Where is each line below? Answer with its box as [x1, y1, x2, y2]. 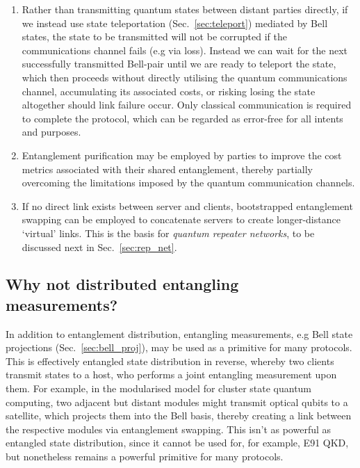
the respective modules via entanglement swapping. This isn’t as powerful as [6, 421, 332, 436]
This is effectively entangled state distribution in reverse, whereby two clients [6, 353, 334, 368]
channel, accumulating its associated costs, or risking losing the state [22, 83, 316, 98]
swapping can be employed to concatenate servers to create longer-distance [22, 212, 341, 227]
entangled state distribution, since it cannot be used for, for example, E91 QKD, [6, 435, 349, 450]
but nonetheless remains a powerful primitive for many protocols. [6, 449, 284, 464]
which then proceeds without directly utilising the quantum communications [22, 70, 347, 84]
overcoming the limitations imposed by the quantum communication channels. [22, 175, 355, 190]
